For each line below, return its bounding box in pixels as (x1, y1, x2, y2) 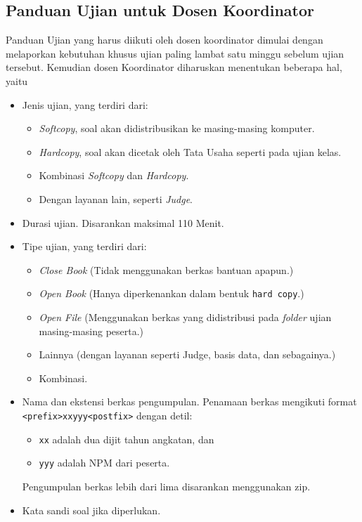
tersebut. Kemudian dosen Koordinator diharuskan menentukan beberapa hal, (6, 60, 342, 74)
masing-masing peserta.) (39, 323, 144, 338)
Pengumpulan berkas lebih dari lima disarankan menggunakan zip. (22, 478, 311, 493)
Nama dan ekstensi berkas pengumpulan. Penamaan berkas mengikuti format (22, 394, 357, 409)
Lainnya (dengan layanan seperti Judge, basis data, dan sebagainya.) (39, 347, 336, 362)
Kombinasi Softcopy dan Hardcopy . (39, 168, 189, 183)
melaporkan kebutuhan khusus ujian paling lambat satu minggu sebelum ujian (6, 46, 344, 60)
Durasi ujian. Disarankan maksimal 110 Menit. (22, 215, 224, 230)
